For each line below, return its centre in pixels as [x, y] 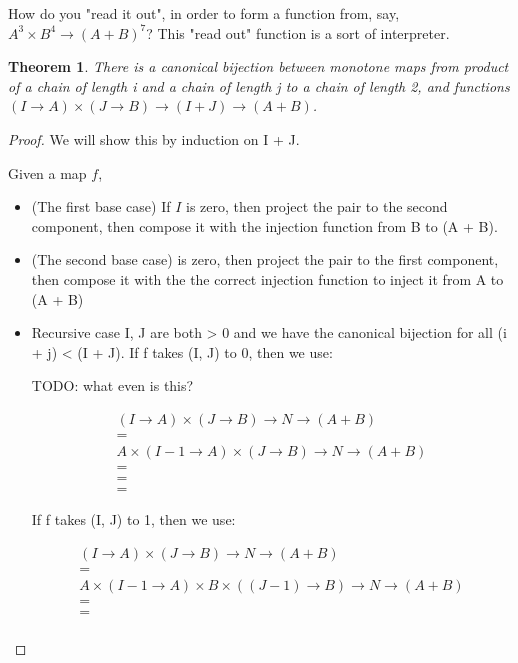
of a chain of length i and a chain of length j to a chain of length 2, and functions [259, 85]
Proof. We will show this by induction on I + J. [154, 138]
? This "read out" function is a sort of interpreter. [298, 32]
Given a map [47, 172]
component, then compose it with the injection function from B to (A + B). [264, 225]
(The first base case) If [101, 206]
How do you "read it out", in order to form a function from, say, [204, 13]
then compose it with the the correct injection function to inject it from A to [267, 278]
